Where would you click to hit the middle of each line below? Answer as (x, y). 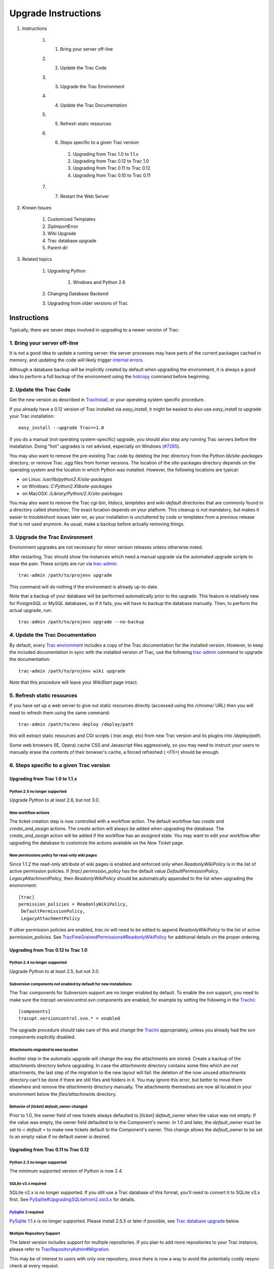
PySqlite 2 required (27, 1212)
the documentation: (30, 659)
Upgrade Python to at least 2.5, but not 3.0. (55, 971)
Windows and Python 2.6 (99, 282)
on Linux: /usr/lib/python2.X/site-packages (67, 479)
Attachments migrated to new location (44, 1050)
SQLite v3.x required (28, 1184)
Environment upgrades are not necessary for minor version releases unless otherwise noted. (106, 547)
